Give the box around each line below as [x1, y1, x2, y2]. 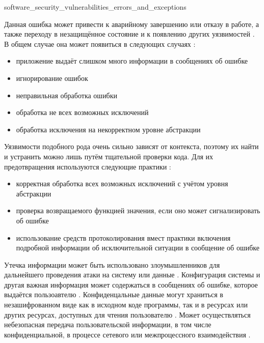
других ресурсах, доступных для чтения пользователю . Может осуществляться [4, 309, 251, 320]
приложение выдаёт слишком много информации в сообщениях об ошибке [16, 55, 248, 66]
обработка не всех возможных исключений [16, 107, 149, 118]
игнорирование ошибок [16, 72, 88, 83]
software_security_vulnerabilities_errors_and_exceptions [4, 2, 187, 12]
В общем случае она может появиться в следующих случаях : [4, 38, 196, 49]
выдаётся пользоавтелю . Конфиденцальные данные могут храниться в [4, 289, 223, 300]
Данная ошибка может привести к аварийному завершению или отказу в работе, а [4, 18, 259, 29]
